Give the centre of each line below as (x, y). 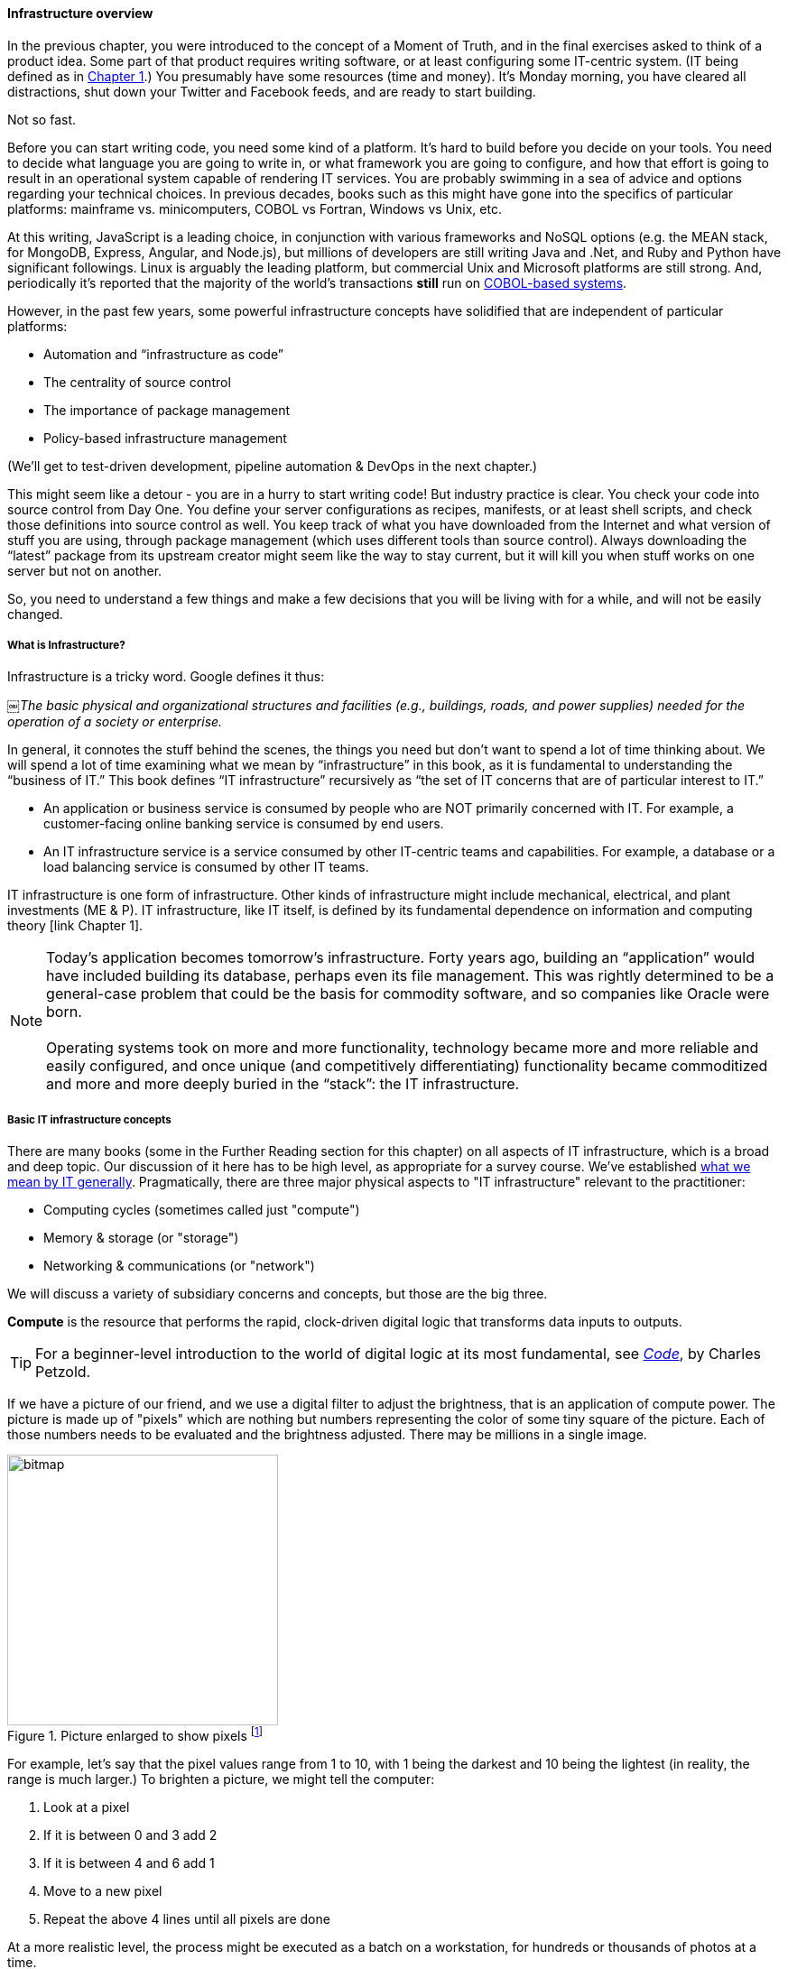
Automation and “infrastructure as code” (163, 354)
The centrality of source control (137, 382)
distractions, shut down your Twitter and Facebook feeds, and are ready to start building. (272, 91)
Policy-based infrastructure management (165, 438)
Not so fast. (42, 119)
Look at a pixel (87, 1807)
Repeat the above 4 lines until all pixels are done (187, 1918)
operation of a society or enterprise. (115, 722)
